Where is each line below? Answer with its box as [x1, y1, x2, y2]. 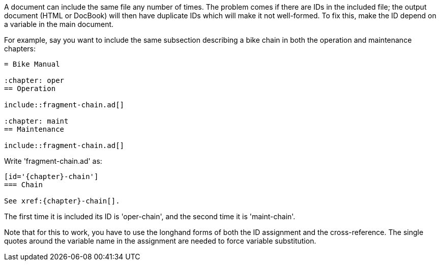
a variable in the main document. [4, 20, 114, 28]
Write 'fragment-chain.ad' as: [4, 157, 102, 165]
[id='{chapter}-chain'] [4, 172, 99, 181]
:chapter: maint [4, 117, 69, 125]
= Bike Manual [4, 60, 60, 68]
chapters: [4, 44, 36, 53]
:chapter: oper [4, 76, 65, 84]
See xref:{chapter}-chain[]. [4, 197, 120, 205]
